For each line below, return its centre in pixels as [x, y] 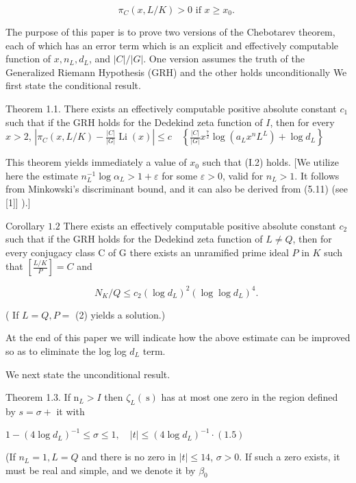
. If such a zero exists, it [290, 457]
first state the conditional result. [73, 85]
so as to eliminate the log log [66, 351]
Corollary [25, 225]
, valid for [243, 175]
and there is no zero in [129, 457]
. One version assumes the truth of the [224, 59]
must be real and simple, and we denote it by [101, 470]
